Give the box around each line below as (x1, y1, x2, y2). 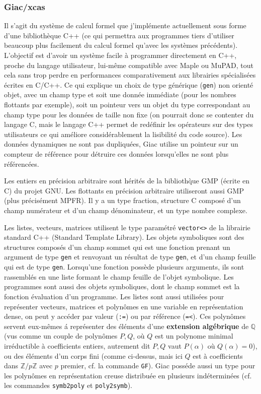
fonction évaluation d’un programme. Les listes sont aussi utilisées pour (4, 291, 224, 301)
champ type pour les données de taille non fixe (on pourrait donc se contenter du (4, 109, 254, 119)
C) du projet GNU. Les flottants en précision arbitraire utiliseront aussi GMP (4, 185, 244, 195)
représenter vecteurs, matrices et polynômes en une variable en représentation (4, 301, 243, 311)
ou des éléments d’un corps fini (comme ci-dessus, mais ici (4, 350, 183, 361)
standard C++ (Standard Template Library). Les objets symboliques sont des (4, 232, 244, 242)
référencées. (4, 158, 39, 169)
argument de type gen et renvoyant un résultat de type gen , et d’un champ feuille (4, 251, 256, 262)
